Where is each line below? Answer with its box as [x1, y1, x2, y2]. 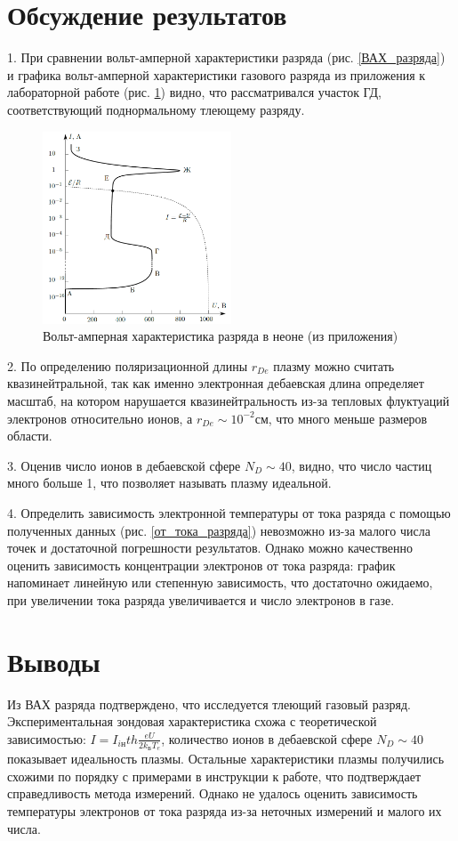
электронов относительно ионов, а [7, 408, 193, 427]
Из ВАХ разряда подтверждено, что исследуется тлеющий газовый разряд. [7, 694, 411, 713]
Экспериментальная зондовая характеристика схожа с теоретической [7, 712, 377, 731]
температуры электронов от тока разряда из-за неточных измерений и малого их [7, 801, 442, 820]
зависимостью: [7, 729, 86, 748]
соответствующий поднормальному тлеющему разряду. [7, 100, 305, 118]
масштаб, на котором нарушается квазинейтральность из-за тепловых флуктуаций [7, 392, 450, 410]
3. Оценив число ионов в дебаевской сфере [7, 456, 241, 474]
